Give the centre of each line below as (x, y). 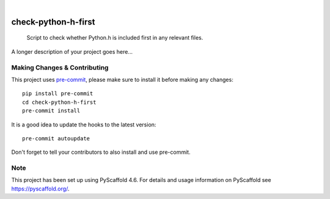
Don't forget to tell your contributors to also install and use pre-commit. (101, 152)
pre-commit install (51, 111)
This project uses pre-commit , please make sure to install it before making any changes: (122, 79)
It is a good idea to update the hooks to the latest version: (84, 125)
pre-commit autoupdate (56, 138)
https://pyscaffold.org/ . (40, 189)
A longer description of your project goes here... (72, 51)
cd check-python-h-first (59, 102)
